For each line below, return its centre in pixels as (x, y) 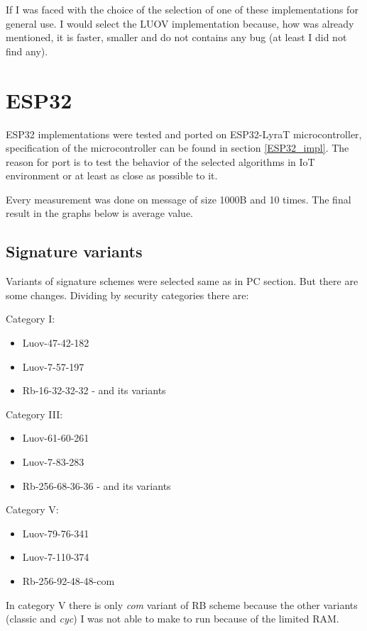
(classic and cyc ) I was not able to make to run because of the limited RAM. (172, 619)
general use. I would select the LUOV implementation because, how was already (180, 23)
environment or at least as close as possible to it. (112, 175)
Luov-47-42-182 (56, 343)
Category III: (34, 414)
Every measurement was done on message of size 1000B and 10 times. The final (179, 199)
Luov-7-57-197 (53, 366)
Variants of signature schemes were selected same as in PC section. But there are (182, 281)
